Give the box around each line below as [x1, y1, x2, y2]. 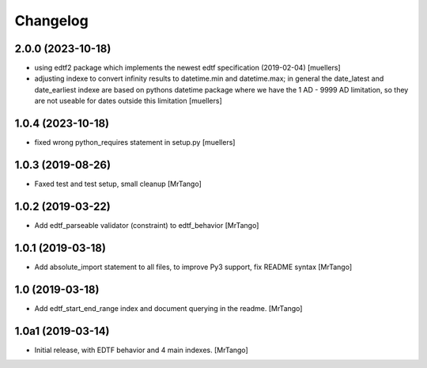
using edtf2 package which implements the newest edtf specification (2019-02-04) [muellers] [34, 63, 341, 73]
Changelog [14, 12, 89, 29]
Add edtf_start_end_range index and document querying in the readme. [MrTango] [34, 303, 303, 313]
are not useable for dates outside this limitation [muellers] [34, 96, 222, 106]
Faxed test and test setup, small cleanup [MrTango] [34, 179, 202, 189]
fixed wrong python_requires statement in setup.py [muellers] [34, 138, 236, 147]
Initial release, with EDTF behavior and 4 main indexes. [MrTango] [34, 345, 248, 355]
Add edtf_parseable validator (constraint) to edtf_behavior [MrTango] [34, 220, 259, 230]
